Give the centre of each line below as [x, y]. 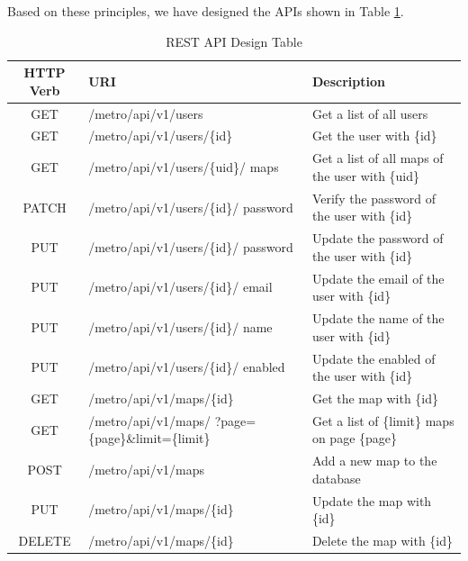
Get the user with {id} [374, 136]
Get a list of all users [370, 113]
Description [348, 81]
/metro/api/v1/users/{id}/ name [180, 326]
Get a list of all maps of [378, 158]
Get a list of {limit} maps [383, 420]
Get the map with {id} [375, 398]
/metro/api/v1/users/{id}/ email [180, 287]
